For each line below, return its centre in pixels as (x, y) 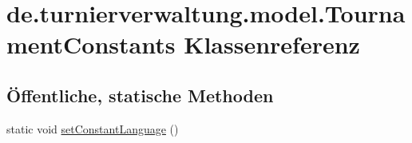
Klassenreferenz (272, 44)
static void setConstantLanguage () (93, 128)
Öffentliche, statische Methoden (140, 95)
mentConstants (91, 44)
